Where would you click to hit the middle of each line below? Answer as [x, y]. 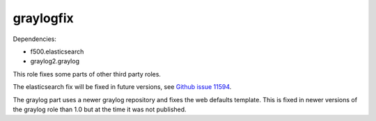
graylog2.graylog [55, 61]
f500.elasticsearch [57, 51]
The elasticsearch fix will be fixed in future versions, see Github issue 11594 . [122, 87]
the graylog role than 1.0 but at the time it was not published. [100, 109]
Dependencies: [35, 39]
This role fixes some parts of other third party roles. [87, 74]
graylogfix [44, 18]
